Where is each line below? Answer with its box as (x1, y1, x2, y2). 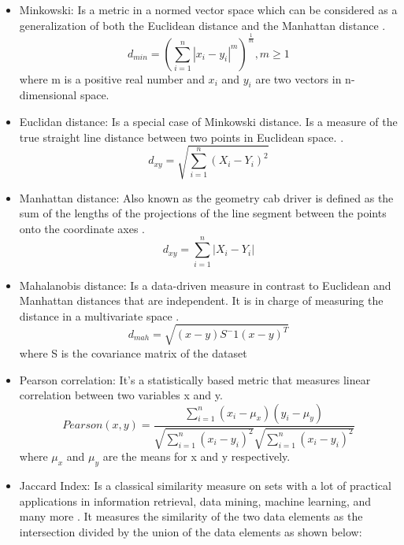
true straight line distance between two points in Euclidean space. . (19, 128, 344, 145)
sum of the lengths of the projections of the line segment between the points (19, 205, 387, 221)
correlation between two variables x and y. (19, 387, 223, 403)
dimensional (19, 87, 77, 103)
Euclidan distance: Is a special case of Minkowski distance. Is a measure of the (19, 113, 398, 129)
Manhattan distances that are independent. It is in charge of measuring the (19, 292, 384, 309)
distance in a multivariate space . (19, 307, 180, 324)
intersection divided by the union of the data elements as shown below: (19, 523, 362, 539)
